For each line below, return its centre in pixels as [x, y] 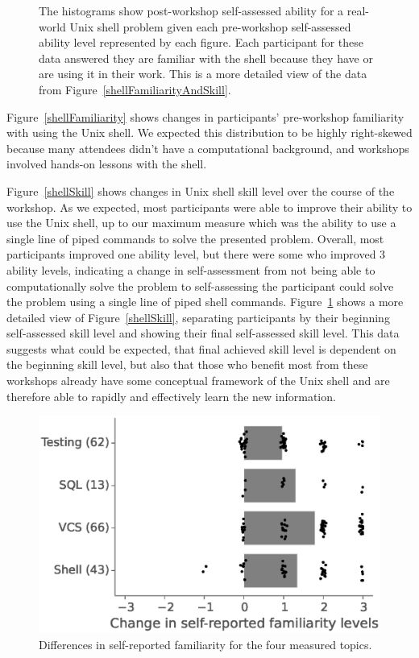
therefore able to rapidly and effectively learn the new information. [171, 396]
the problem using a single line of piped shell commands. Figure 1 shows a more [205, 302]
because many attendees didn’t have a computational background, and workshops [208, 148]
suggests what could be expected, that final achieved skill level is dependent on [201, 348]
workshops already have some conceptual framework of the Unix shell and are [198, 381]
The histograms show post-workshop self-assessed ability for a [191, 10]
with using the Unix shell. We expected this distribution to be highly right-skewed [209, 132]
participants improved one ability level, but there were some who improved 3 [196, 254]
